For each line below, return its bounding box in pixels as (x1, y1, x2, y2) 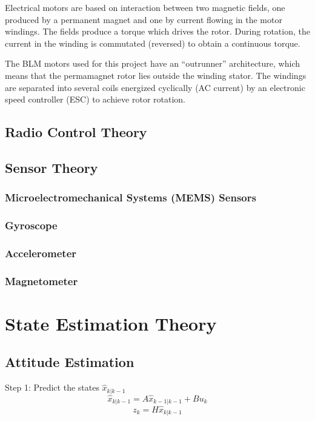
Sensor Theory (5, 158, 98, 177)
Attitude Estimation (5, 352, 134, 371)
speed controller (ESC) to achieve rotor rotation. (5, 93, 185, 106)
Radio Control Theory (5, 123, 147, 141)
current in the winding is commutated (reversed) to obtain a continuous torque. (5, 36, 300, 49)
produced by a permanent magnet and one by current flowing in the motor (5, 13, 282, 25)
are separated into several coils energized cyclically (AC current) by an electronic (5, 81, 305, 93)
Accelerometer (5, 245, 77, 260)
